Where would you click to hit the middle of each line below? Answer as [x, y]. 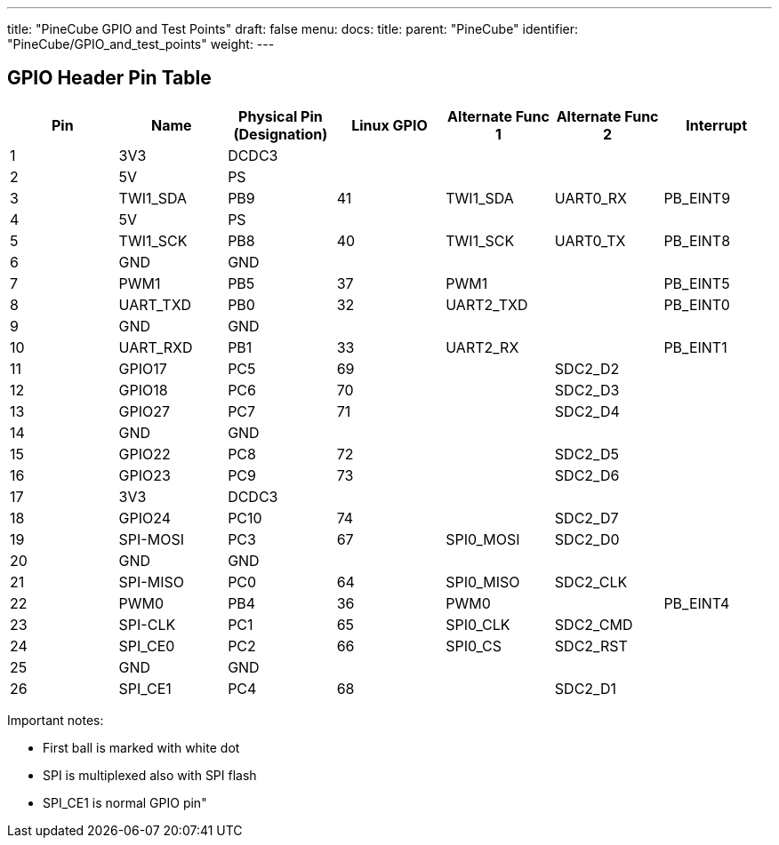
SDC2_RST [591, 646]
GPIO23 [145, 475]
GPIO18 [143, 390]
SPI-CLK [147, 624]
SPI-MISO [151, 582]
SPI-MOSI [151, 539]
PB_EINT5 [697, 283]
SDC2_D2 [587, 368]
